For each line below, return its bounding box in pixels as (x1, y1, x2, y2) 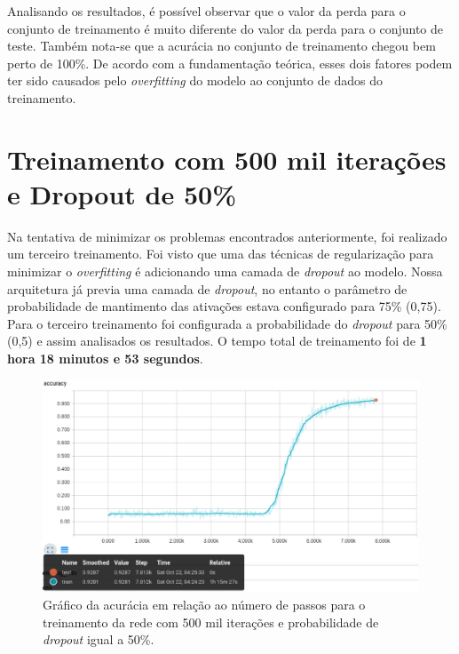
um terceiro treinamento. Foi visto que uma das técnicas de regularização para (7, 244, 434, 263)
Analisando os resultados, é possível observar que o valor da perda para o (7, 2, 406, 20)
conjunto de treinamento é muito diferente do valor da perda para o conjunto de (7, 19, 443, 37)
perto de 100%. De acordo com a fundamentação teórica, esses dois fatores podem (7, 53, 453, 72)
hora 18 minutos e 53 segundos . (7, 349, 203, 368)
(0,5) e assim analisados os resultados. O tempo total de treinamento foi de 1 (7, 331, 427, 350)
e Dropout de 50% (7, 175, 236, 211)
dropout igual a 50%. (43, 630, 154, 649)
